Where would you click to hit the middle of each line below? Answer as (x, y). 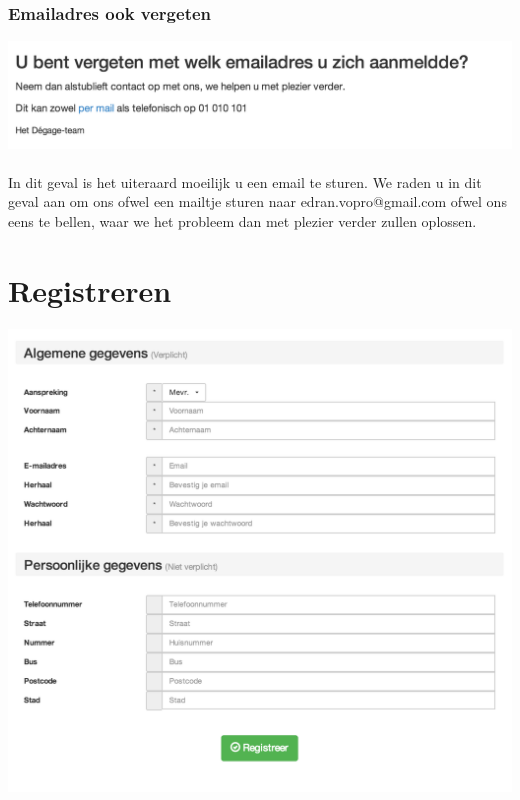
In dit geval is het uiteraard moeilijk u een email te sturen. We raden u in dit (245, 181)
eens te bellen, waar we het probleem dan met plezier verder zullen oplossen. (242, 220)
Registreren (90, 289)
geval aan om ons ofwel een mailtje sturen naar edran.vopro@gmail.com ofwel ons (257, 201)
